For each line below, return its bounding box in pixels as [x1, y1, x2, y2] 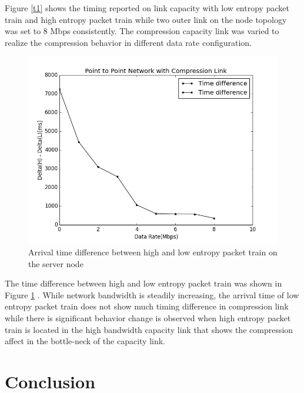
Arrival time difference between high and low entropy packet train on [28, 245, 278, 258]
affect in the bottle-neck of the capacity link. [5, 335, 165, 347]
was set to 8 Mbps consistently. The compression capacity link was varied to [5, 25, 279, 37]
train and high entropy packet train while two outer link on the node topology [5, 13, 287, 25]
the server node [28, 257, 83, 269]
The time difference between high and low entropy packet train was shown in [5, 277, 282, 289]
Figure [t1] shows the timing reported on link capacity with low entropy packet [5, 2, 289, 14]
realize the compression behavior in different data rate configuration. [5, 36, 252, 48]
